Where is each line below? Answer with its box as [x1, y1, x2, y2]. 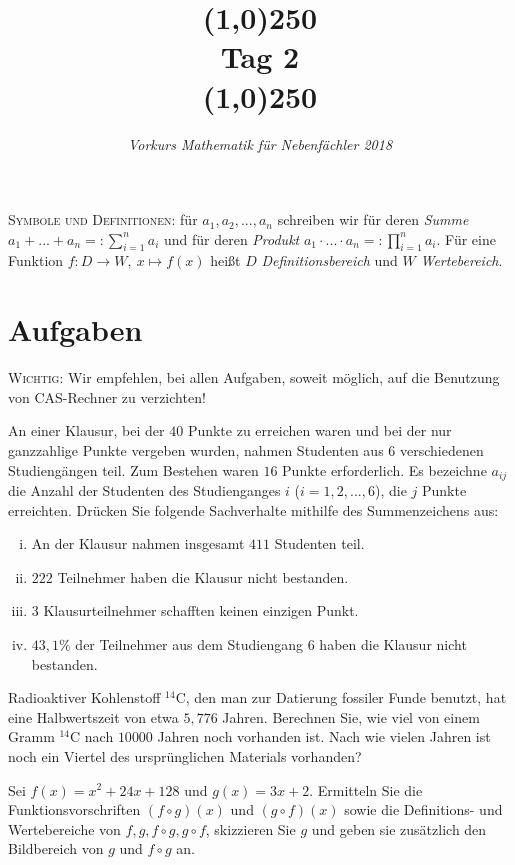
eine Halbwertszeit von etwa [8, 706, 179, 727]
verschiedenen [399, 439, 484, 460]
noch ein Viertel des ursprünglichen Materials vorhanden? [8, 745, 362, 766]
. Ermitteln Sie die [309, 779, 423, 800]
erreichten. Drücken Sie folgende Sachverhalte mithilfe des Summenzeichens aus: [8, 499, 499, 520]
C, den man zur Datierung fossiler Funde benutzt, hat [175, 687, 507, 708]
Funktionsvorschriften [8, 799, 141, 820]
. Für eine [436, 228, 496, 249]
